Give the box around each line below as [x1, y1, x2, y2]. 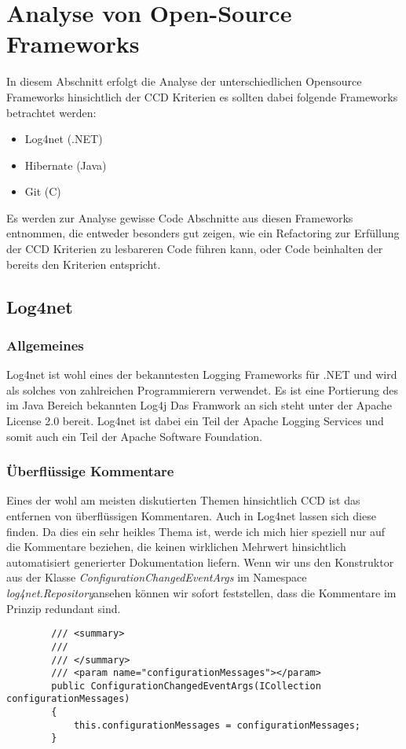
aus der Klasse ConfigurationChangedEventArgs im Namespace [6, 569, 307, 586]
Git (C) [24, 183, 61, 200]
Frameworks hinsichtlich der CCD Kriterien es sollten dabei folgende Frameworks [6, 88, 398, 105]
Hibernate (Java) [24, 156, 107, 173]
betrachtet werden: [6, 104, 97, 120]
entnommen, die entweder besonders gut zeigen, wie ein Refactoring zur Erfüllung [6, 225, 400, 241]
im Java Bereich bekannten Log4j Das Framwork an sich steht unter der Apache [6, 397, 392, 413]
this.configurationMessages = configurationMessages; [73, 719, 361, 731]
